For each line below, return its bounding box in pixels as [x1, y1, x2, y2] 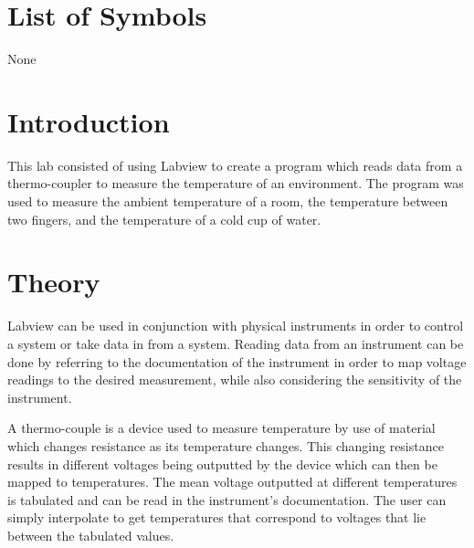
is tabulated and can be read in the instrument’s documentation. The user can [7, 490, 447, 509]
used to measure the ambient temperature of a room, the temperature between [7, 192, 448, 211]
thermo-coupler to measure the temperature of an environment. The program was [7, 174, 464, 193]
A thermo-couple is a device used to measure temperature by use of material [7, 418, 436, 437]
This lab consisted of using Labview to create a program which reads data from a [7, 155, 463, 174]
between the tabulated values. [7, 525, 174, 544]
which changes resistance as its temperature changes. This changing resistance [7, 436, 444, 455]
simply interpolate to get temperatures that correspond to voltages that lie [7, 508, 427, 527]
